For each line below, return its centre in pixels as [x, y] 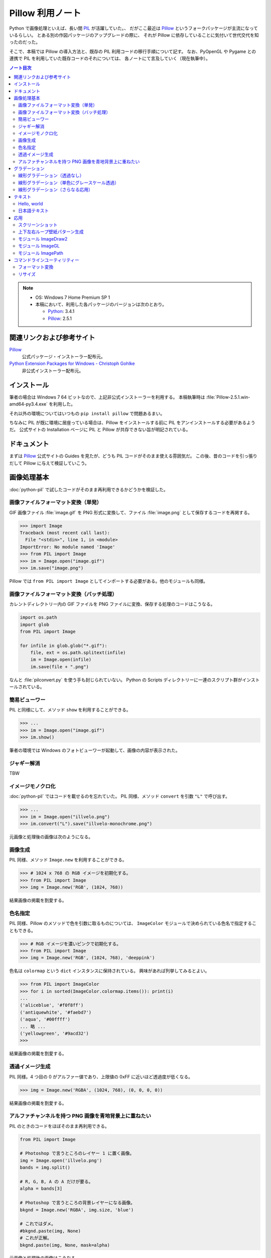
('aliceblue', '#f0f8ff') [52, 1005]
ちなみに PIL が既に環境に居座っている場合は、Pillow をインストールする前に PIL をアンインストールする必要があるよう [132, 422]
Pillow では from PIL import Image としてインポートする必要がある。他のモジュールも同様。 [109, 581]
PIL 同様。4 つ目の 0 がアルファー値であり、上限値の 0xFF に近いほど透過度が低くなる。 [101, 1076]
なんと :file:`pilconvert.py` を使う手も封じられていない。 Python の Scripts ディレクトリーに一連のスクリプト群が [126, 680]
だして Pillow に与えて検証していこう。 [49, 463]
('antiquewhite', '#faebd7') [56, 1012]
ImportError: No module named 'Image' [67, 547]
